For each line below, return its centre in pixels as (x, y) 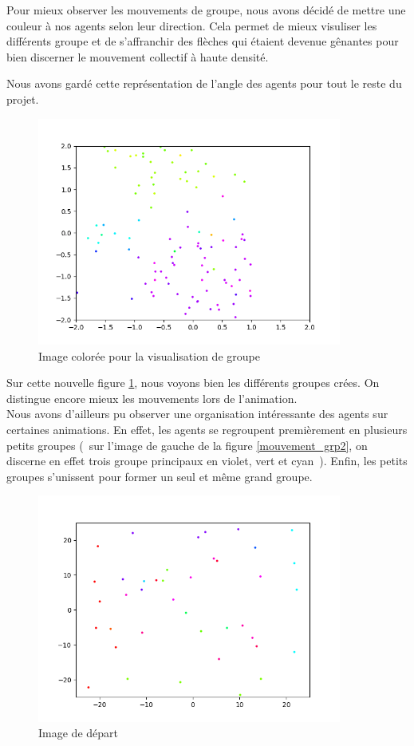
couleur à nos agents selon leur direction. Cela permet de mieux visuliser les (192, 25)
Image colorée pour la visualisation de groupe (149, 355)
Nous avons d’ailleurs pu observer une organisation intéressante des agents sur (197, 414)
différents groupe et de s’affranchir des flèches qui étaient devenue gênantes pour (203, 41)
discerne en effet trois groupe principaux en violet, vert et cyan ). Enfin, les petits (207, 461)
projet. (23, 99)
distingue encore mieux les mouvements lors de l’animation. (152, 398)
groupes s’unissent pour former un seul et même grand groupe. (160, 476)
